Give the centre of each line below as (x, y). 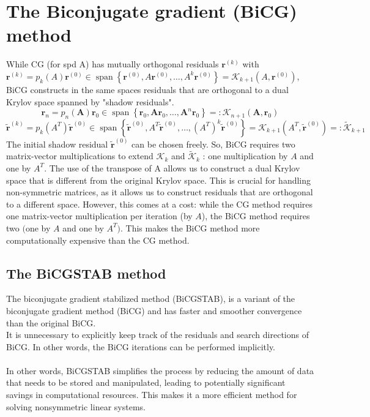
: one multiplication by (245, 156)
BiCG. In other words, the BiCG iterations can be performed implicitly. (141, 346)
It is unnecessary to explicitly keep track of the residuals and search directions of (157, 335)
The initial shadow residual (57, 144)
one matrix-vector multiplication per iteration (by (99, 216)
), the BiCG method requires (256, 216)
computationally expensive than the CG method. (98, 240)
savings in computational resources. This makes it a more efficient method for (152, 395)
